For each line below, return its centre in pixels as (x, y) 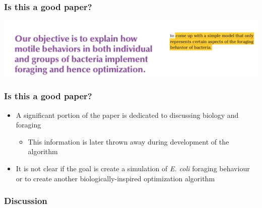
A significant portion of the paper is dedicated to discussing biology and (127, 115)
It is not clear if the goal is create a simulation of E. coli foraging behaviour (133, 168)
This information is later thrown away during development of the (128, 141)
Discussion (26, 201)
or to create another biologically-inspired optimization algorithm (115, 178)
